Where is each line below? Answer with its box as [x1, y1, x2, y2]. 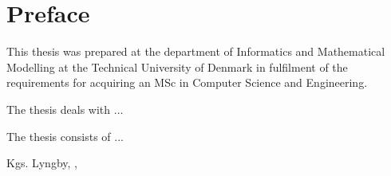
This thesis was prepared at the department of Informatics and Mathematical [6, 43, 385, 60]
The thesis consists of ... [6, 127, 124, 144]
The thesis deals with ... [6, 100, 124, 117]
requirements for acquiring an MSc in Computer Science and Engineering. [6, 74, 368, 91]
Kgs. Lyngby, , [6, 154, 77, 171]
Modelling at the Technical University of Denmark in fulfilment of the [6, 58, 348, 75]
